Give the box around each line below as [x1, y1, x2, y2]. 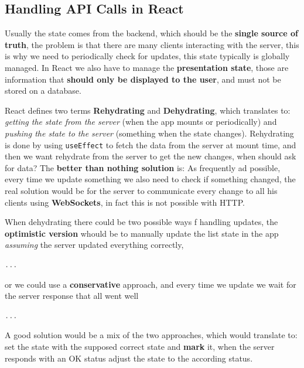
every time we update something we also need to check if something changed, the [5, 173, 296, 185]
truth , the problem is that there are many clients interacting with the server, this [5, 38, 299, 50]
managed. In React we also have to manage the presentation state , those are [5, 61, 289, 73]
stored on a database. [5, 84, 81, 97]
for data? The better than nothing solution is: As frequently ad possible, [5, 161, 281, 173]
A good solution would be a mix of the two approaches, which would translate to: [5, 329, 298, 341]
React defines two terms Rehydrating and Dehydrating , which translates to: [5, 104, 291, 116]
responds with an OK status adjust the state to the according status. [5, 352, 253, 364]
